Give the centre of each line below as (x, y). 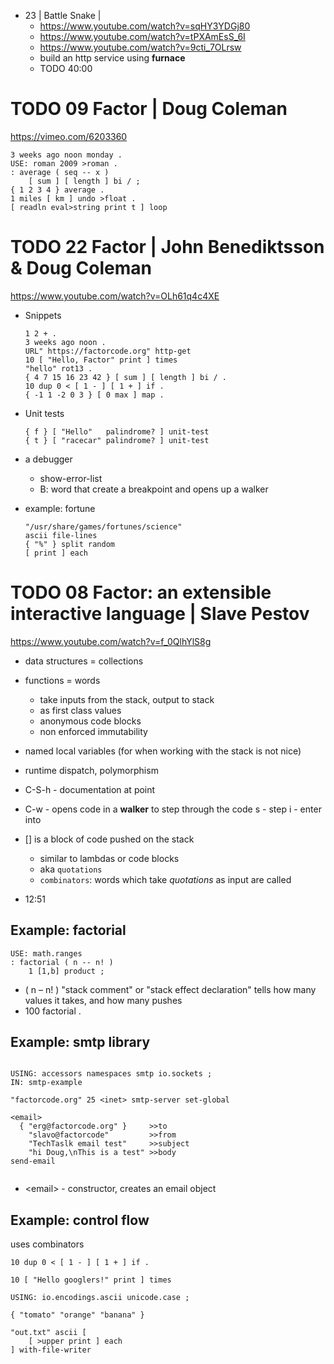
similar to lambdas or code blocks (109, 858)
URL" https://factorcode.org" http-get (108, 351)
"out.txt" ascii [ (48, 1333)
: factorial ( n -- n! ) (62, 962)
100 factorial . (53, 1011)
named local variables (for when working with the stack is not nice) (163, 751)
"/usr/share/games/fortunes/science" (103, 526)
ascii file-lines (61, 535)
